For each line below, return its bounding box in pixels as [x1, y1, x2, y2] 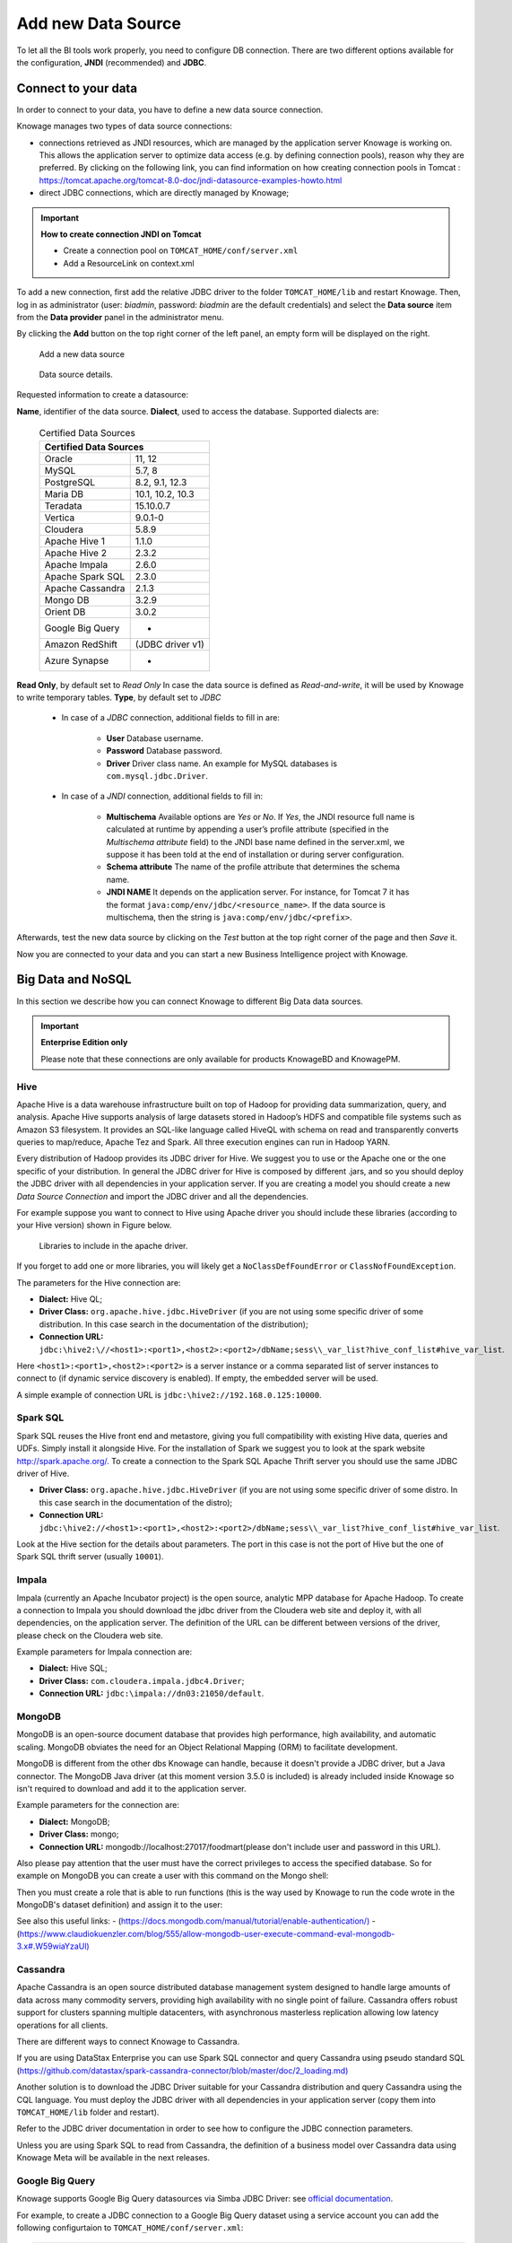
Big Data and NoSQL [16, 972, 132, 987]
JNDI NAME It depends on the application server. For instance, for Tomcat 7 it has [106, 886, 410, 897]
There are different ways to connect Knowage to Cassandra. [16, 2036, 240, 2047]
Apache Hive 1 [44, 535, 105, 547]
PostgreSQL [44, 476, 96, 488]
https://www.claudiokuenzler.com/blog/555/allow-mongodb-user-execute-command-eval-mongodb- [19, 1928, 395, 1939]
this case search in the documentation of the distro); [39, 1497, 233, 1507]
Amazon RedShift [44, 638, 118, 650]
